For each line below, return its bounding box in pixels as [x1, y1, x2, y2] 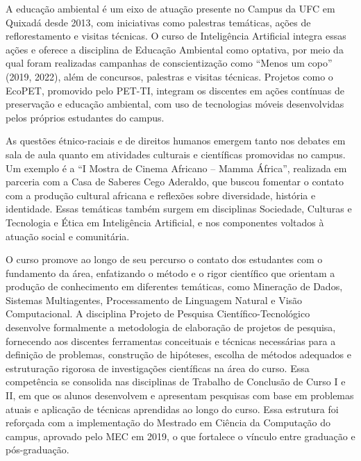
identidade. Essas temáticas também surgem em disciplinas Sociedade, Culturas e [6, 201, 352, 216]
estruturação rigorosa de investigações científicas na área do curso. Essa [6, 360, 310, 375]
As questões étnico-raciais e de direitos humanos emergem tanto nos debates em [6, 133, 346, 148]
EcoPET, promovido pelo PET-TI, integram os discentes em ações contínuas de [6, 83, 344, 97]
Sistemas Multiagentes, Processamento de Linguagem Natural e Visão [6, 292, 303, 307]
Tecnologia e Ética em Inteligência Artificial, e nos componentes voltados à [6, 215, 324, 229]
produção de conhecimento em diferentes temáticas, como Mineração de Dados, [6, 279, 343, 294]
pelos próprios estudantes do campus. [6, 110, 165, 124]
